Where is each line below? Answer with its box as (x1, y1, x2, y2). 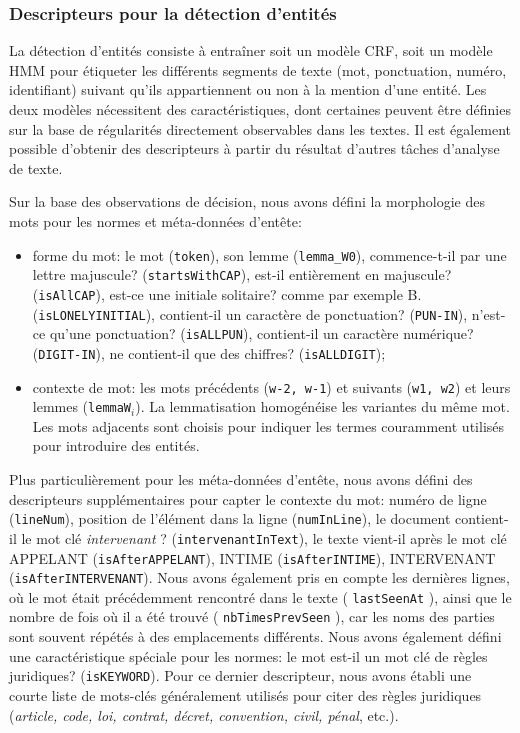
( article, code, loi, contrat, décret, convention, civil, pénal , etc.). (9, 704, 399, 725)
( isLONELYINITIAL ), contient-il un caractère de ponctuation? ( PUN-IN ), (32, 303, 468, 324)
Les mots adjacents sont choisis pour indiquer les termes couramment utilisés (32, 415, 505, 436)
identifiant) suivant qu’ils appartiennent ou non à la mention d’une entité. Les (9, 79, 487, 100)
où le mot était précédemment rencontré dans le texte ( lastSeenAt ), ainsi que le (9, 586, 512, 607)
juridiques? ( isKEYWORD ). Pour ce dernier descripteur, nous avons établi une (9, 665, 472, 686)
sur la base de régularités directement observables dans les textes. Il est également (9, 118, 512, 139)
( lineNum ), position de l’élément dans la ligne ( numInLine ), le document (9, 508, 451, 529)
